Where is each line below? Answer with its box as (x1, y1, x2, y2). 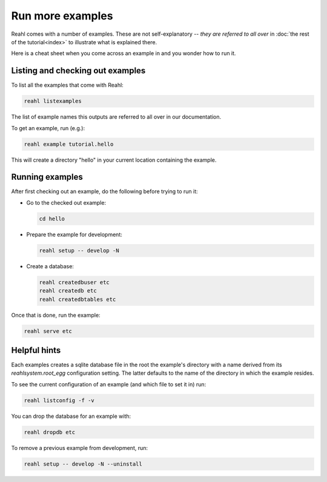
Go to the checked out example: (26, 199, 106, 206)
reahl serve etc (24, 328, 73, 334)
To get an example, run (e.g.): (11, 124, 85, 131)
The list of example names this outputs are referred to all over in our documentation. (11, 113, 222, 120)
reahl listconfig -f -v (24, 397, 95, 404)
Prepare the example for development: (26, 231, 122, 238)
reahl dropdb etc (24, 429, 76, 435)
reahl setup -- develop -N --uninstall (24, 460, 142, 467)
